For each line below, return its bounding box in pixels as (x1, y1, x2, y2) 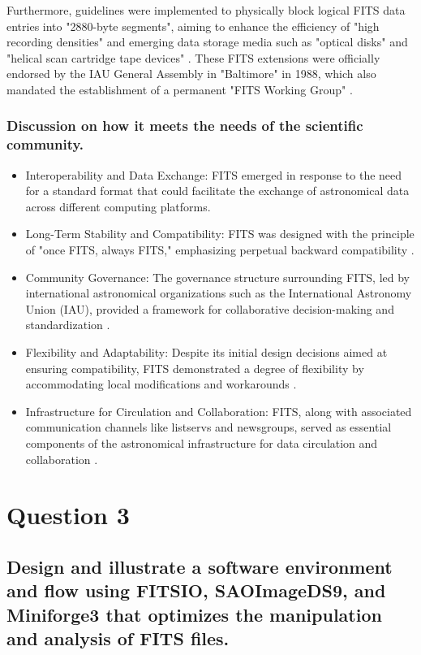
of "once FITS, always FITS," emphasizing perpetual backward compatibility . (25, 241, 415, 258)
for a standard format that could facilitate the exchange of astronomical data (25, 182, 410, 199)
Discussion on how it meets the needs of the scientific (6, 115, 363, 136)
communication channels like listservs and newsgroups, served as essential (25, 419, 392, 436)
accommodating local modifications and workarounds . (25, 375, 297, 393)
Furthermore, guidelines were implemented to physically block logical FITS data (6, 2, 406, 18)
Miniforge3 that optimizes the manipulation (6, 601, 382, 627)
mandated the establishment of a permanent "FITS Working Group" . (6, 80, 353, 98)
